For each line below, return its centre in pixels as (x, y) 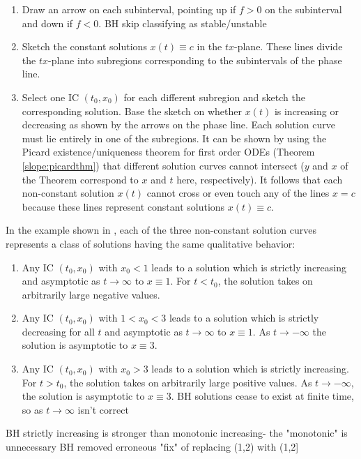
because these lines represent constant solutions (123, 206)
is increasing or (306, 111)
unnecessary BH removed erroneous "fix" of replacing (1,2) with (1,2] (152, 447)
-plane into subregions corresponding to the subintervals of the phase (195, 60)
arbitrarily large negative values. (91, 294)
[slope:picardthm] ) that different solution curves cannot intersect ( (163, 165)
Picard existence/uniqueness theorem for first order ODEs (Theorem (168, 152)
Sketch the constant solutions (84, 46)
